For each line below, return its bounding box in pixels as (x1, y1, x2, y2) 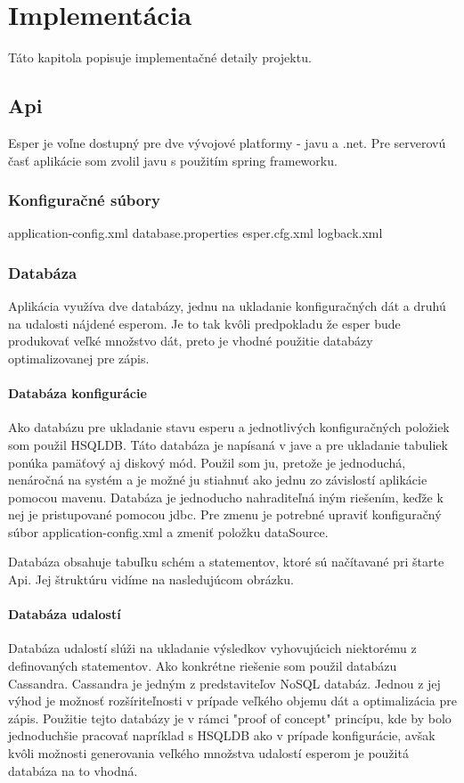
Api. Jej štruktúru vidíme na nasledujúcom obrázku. (8, 570, 294, 589)
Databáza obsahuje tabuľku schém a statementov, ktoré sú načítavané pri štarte (8, 552, 444, 571)
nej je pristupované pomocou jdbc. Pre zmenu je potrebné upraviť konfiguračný (8, 505, 442, 524)
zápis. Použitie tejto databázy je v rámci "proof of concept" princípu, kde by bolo (8, 708, 452, 727)
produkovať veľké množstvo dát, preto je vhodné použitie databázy (8, 331, 373, 350)
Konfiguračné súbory (8, 189, 160, 211)
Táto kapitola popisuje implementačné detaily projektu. (8, 48, 312, 67)
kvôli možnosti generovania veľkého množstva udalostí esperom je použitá (8, 744, 409, 763)
